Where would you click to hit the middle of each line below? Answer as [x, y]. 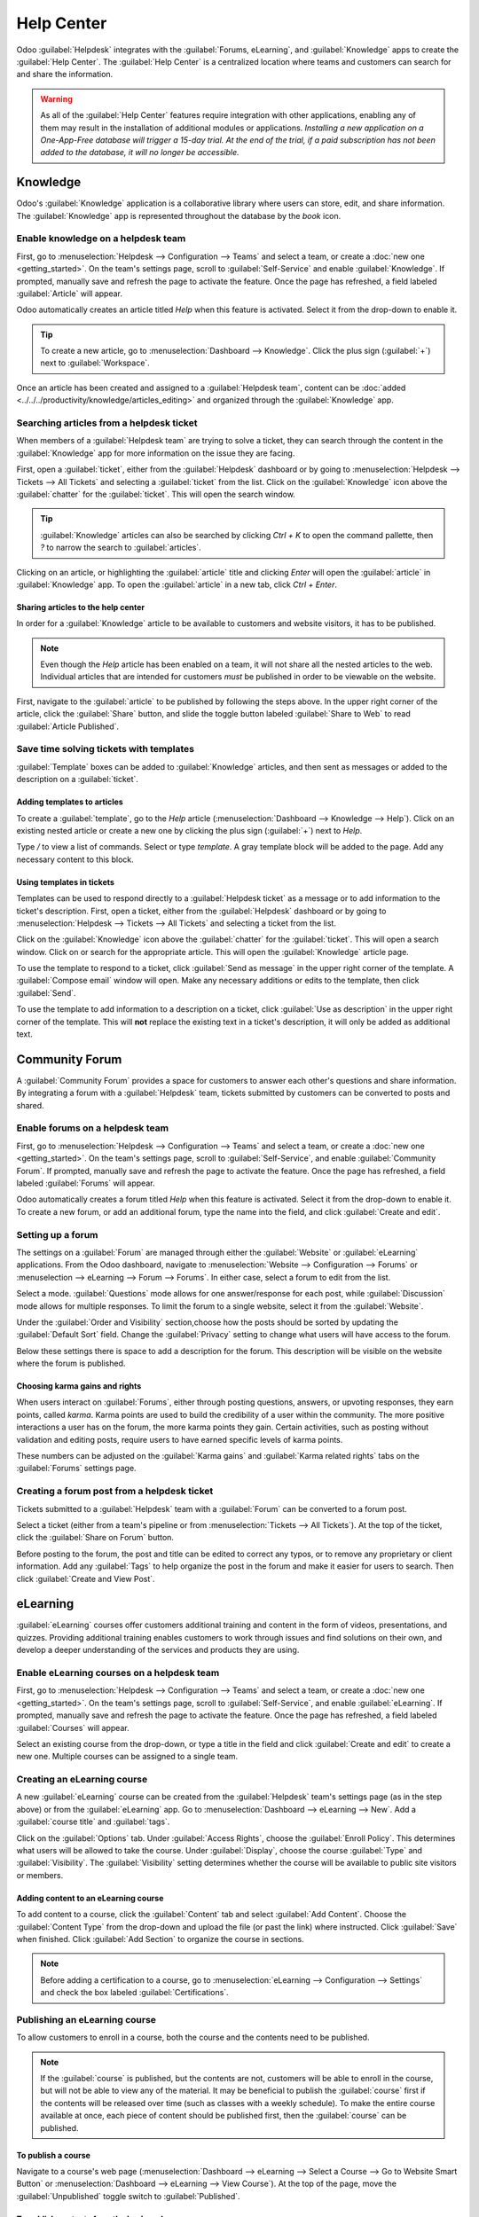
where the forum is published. [71, 1363]
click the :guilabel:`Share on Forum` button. [95, 1538]
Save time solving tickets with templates [106, 749]
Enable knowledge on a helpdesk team [101, 239]
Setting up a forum [57, 1234]
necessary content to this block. [75, 859]
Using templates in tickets [66, 881]
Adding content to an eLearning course [90, 1898]
